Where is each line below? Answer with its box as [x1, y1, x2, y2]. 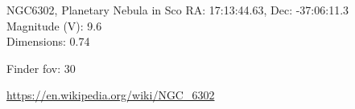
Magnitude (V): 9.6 [6, 17, 102, 34]
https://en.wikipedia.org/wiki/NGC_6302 [6, 87, 215, 103]
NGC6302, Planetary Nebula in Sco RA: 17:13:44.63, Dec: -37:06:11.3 [6, 2, 349, 18]
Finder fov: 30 [6, 59, 76, 76]
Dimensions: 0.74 [6, 33, 90, 50]
